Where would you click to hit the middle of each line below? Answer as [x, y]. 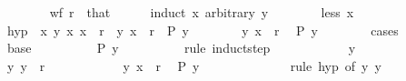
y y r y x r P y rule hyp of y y [194, 65]
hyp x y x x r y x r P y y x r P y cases [203, 30]
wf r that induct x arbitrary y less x [202, 12]
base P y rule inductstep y [181, 48]
